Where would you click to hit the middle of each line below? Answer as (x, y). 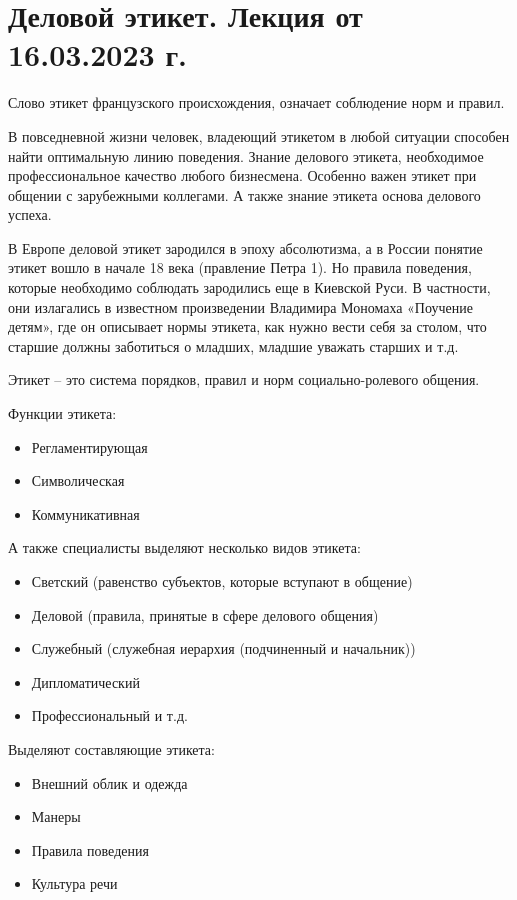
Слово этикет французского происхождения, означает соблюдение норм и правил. (256, 102)
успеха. (30, 214)
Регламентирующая (89, 446)
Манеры (56, 816)
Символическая (78, 480)
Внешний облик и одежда (109, 782)
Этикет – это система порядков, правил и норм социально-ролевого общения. (244, 379)
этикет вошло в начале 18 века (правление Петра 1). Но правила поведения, (240, 267)
